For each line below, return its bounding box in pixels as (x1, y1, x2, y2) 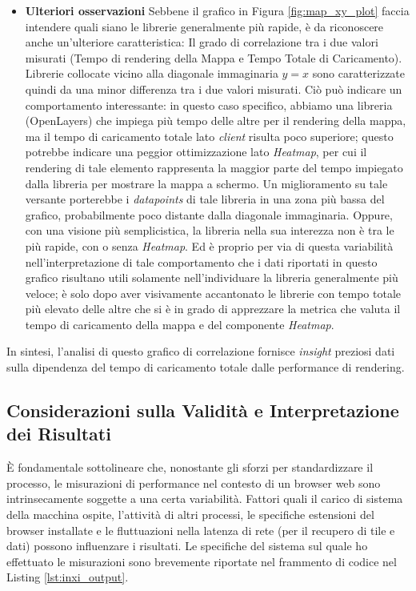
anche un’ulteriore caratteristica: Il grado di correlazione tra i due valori (25, 34, 378, 50)
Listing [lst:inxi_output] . (6, 569, 129, 585)
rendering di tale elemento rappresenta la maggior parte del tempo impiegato (25, 159, 403, 175)
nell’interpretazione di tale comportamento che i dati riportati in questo (25, 253, 378, 270)
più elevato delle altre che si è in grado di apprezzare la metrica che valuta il (25, 300, 401, 317)
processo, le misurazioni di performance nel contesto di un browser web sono (6, 474, 381, 491)
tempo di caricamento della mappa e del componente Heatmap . (25, 316, 334, 332)
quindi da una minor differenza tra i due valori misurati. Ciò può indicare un (25, 80, 402, 97)
